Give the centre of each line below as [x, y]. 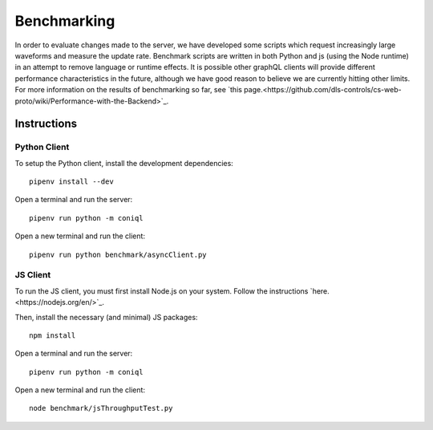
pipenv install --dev [71, 182]
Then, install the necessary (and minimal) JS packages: [106, 317]
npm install [53, 335]
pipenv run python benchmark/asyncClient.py [118, 254]
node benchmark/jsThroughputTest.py [101, 408]
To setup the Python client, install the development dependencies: [124, 163]
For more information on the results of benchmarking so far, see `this [128, 90]
